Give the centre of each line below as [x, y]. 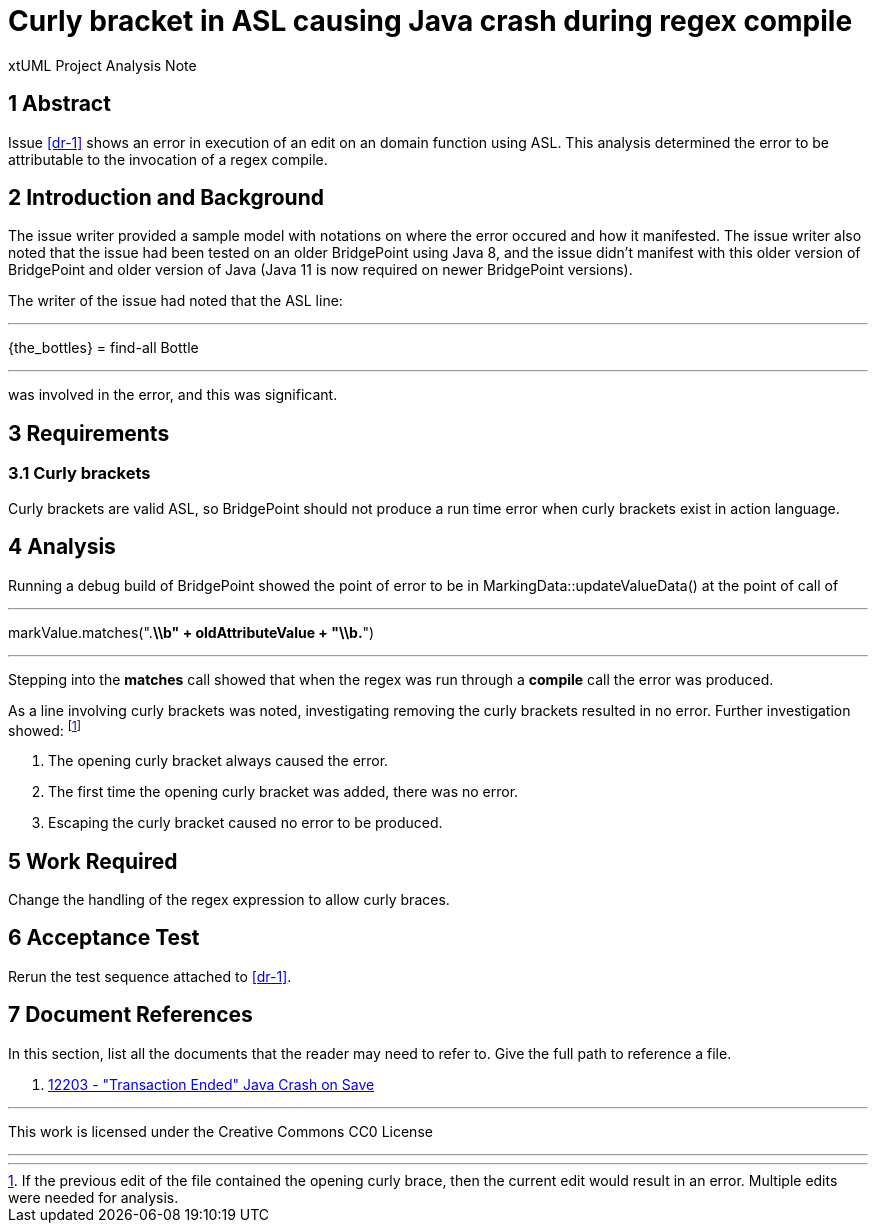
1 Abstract [59, 104]
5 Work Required [93, 861]
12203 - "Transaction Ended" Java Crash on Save [211, 1084]
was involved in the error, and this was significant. [173, 395]
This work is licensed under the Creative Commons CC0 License [220, 1131]
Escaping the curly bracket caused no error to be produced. [245, 823]
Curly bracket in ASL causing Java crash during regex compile [430, 21]
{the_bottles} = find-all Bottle [103, 348]
